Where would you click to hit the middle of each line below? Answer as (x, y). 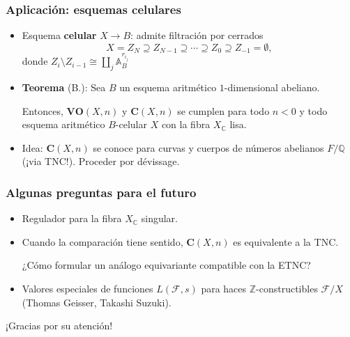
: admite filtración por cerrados (197, 35)
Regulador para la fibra (72, 218)
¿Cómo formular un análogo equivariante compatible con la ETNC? (166, 265)
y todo (313, 110)
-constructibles (287, 289)
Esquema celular (59, 35)
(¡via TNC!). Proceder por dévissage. (101, 161)
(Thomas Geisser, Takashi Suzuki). (97, 302)
